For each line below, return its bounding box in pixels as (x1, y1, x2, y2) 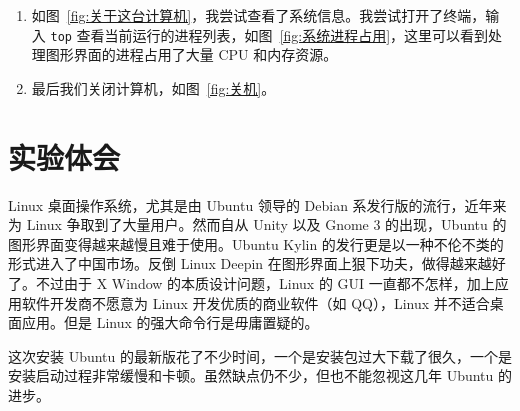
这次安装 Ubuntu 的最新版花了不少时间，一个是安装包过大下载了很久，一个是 (8, 345, 513, 366)
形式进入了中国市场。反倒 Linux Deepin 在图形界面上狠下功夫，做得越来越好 (8, 253, 506, 274)
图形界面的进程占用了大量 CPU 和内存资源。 (45, 44, 338, 65)
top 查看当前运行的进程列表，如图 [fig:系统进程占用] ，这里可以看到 (50, 24, 489, 45)
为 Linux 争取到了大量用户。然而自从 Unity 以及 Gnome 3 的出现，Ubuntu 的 (8, 214, 507, 235)
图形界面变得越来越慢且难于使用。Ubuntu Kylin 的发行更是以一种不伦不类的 (8, 233, 504, 254)
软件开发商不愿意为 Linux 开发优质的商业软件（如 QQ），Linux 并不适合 (21, 292, 490, 313)
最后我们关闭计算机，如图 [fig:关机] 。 (31, 77, 276, 98)
